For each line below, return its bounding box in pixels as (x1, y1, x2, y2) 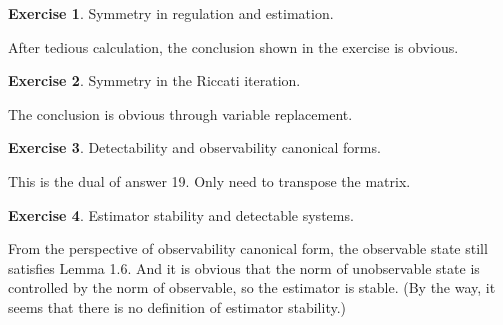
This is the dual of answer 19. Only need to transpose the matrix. (8, 170, 411, 191)
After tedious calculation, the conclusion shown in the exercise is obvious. (8, 36, 459, 57)
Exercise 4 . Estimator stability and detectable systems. (8, 204, 354, 225)
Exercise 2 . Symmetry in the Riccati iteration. (8, 70, 301, 91)
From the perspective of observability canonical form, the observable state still (8, 238, 488, 259)
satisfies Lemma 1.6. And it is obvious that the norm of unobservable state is (8, 257, 480, 278)
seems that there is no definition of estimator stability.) (8, 296, 347, 317)
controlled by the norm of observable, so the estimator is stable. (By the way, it (8, 277, 496, 298)
